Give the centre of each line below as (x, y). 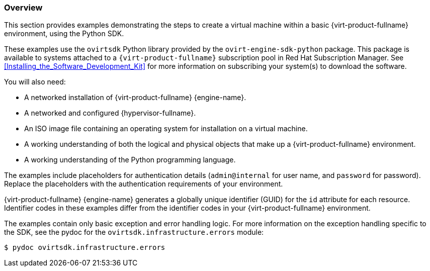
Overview (23, 8)
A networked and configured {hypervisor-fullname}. (110, 113)
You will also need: (35, 82)
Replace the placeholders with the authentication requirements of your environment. (144, 184)
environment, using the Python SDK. (64, 34)
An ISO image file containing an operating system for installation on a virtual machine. (166, 129)
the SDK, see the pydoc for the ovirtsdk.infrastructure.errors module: (134, 232)
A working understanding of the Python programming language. (130, 160)
